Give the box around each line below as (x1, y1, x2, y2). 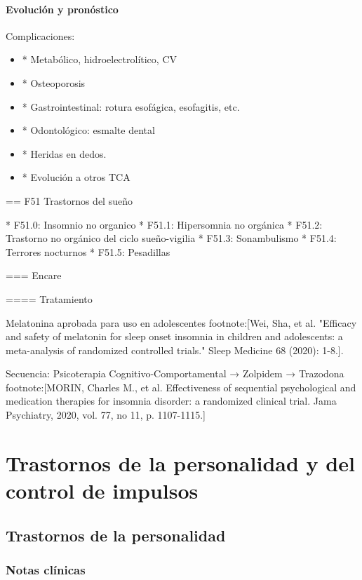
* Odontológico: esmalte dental (22, 123, 155, 137)
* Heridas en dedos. (22, 146, 107, 161)
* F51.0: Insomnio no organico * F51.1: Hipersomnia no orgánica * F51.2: (6, 217, 323, 231)
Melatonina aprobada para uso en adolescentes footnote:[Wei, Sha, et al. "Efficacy (6, 315, 357, 330)
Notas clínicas (6, 560, 86, 578)
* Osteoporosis (22, 75, 86, 90)
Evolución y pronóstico (6, 1, 119, 16)
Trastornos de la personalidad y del (6, 448, 355, 477)
